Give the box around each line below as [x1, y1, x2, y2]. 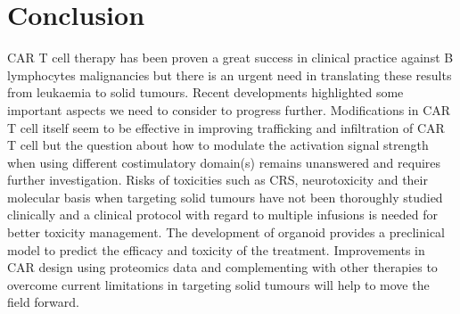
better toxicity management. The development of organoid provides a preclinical [7, 223, 446, 242]
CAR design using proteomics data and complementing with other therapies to [7, 258, 438, 277]
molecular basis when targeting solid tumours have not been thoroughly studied [7, 187, 443, 206]
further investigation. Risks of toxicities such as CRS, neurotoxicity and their [7, 170, 428, 189]
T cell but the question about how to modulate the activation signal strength [7, 136, 429, 154]
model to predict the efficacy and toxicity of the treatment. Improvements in [7, 240, 425, 259]
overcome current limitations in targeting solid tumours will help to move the [7, 275, 430, 293]
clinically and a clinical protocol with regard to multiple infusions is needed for [7, 205, 439, 224]
